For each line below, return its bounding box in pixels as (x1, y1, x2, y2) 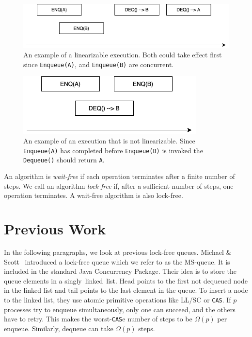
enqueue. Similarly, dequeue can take (4, 323, 113, 333)
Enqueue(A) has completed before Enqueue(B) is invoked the (23, 145, 203, 155)
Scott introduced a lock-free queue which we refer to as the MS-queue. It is (4, 256, 230, 266)
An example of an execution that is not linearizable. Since (23, 136, 195, 146)
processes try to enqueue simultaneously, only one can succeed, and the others (4, 304, 236, 314)
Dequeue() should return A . (23, 155, 105, 165)
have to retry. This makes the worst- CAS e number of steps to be (4, 314, 192, 324)
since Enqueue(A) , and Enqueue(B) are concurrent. (23, 59, 174, 69)
